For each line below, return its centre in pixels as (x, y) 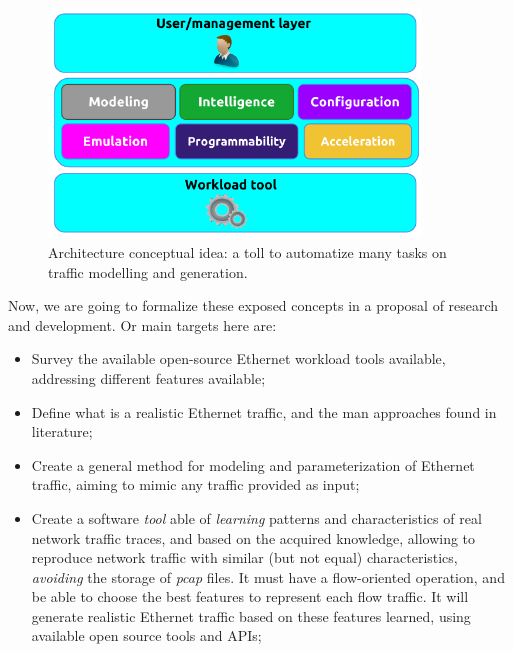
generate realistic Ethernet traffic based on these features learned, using (251, 615)
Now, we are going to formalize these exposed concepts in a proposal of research (253, 305)
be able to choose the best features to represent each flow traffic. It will (250, 596)
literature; (62, 431)
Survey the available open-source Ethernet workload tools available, (238, 358)
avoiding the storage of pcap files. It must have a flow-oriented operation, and (268, 576)
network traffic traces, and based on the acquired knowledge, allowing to (253, 537)
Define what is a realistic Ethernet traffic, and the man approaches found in (264, 411)
